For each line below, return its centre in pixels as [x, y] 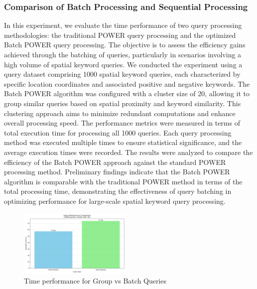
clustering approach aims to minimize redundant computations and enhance [120, 113]
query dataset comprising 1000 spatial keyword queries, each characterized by [122, 74]
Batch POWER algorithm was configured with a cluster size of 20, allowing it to [127, 93]
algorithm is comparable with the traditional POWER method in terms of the [123, 181]
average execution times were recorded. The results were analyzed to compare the [128, 152]
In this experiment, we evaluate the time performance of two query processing [123, 25]
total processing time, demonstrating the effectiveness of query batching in [118, 191]
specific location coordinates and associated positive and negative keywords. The [127, 83]
